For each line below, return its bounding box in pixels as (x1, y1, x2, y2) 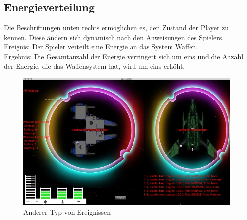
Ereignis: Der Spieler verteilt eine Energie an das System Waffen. (4, 41, 198, 52)
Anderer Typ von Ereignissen (23, 207, 111, 217)
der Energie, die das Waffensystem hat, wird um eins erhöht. (4, 60, 185, 71)
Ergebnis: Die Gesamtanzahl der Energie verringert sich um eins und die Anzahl (4, 51, 244, 61)
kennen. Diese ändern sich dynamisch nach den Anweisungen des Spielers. (4, 32, 224, 42)
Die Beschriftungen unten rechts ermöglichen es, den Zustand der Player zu (4, 22, 229, 33)
